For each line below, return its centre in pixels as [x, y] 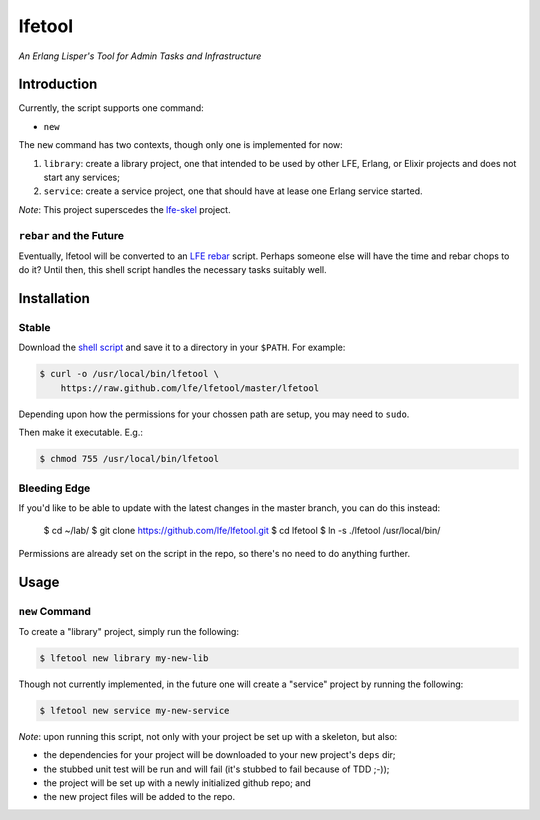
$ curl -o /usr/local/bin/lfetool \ [129, 374]
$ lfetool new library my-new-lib [124, 658]
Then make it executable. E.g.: [81, 432]
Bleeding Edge [54, 488]
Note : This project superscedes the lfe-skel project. [124, 209]
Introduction [58, 84]
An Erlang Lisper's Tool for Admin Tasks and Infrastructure [140, 56]
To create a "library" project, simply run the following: [129, 631]
